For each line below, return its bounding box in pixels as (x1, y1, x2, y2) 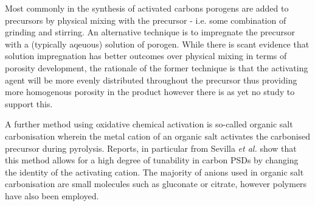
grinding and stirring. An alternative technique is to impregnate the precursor (5, 26, 295, 38)
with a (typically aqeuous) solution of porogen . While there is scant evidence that (5, 37, 310, 50)
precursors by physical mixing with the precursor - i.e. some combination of (5, 13, 286, 26)
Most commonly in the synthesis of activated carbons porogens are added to (5, 2, 289, 14)
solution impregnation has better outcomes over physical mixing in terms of (5, 49, 287, 62)
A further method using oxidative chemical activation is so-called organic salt (5, 118, 293, 130)
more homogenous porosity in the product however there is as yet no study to (5, 85, 295, 98)
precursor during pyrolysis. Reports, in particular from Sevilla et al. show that (5, 141, 297, 154)
